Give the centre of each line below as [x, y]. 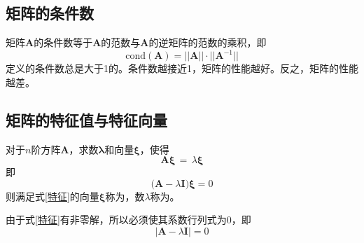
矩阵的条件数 [50, 13]
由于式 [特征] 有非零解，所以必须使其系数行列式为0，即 [128, 220]
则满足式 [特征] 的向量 [52, 196]
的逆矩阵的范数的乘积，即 [208, 42]
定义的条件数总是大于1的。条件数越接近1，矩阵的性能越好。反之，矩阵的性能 [182, 68]
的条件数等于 [63, 42]
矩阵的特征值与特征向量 [86, 119]
